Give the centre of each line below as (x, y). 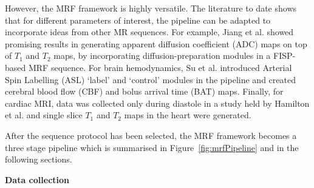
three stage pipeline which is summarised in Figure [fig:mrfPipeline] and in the (152, 147)
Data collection (37, 179)
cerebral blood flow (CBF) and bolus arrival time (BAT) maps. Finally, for (144, 91)
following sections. (39, 159)
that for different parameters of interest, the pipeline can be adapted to (138, 20)
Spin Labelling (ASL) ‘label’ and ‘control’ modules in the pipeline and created (150, 79)
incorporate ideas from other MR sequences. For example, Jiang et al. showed (149, 32)
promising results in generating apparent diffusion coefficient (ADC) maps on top (156, 43)
